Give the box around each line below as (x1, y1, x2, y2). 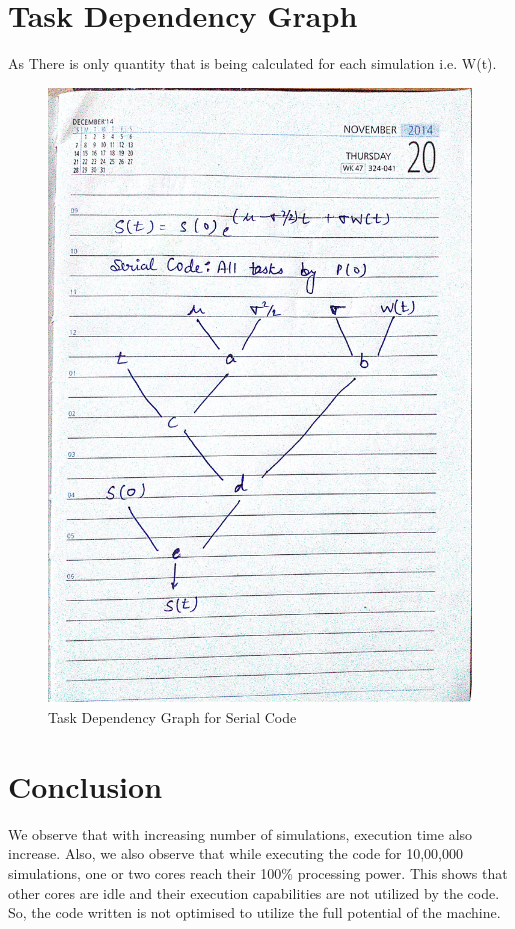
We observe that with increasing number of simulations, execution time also (8, 823, 473, 844)
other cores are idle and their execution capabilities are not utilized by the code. (8, 882, 500, 903)
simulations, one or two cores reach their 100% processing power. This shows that (8, 863, 508, 884)
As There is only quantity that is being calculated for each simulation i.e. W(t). (8, 53, 497, 74)
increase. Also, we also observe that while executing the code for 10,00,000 (8, 843, 463, 864)
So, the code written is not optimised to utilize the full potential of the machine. (8, 902, 501, 923)
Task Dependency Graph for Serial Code (48, 707, 297, 728)
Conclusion (8, 765, 163, 806)
